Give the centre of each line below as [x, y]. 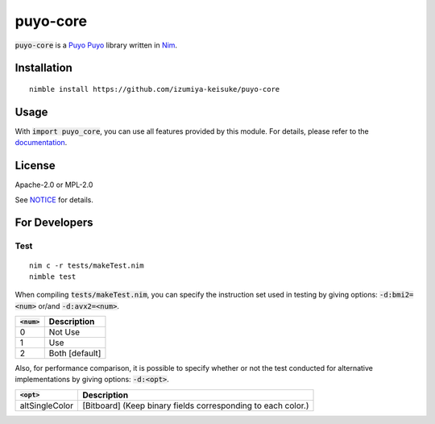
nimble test [53, 276]
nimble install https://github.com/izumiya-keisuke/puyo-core [155, 89]
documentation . [41, 143]
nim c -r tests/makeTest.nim [87, 265]
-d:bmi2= [396, 295]
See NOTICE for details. [54, 200]
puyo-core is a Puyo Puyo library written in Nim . [96, 45]
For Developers [54, 223]
